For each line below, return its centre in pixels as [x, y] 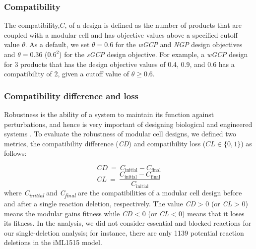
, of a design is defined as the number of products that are [153, 25]
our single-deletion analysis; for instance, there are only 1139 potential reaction [124, 232]
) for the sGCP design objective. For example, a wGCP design [154, 54]
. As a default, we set [57, 44]
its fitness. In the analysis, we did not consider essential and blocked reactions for [128, 223]
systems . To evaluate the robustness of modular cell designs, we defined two [120, 134]
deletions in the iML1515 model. [53, 242]
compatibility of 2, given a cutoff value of [66, 74]
